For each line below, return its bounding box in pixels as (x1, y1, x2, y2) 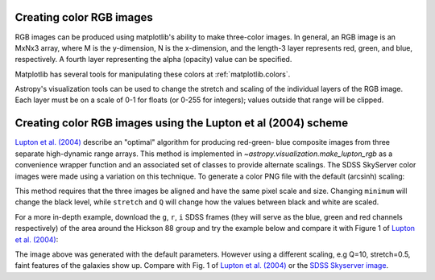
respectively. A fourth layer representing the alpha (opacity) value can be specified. (14, 55, 292, 64)
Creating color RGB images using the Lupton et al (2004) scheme (14, 117, 349, 130)
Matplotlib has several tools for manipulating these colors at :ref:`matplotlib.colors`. (14, 69, 291, 79)
